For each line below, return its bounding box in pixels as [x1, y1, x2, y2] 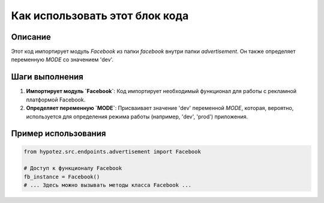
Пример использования [11, 129, 106, 139]
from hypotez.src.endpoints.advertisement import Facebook [23, 148, 201, 155]
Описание [11, 32, 51, 42]
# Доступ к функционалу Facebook [23, 165, 122, 172]
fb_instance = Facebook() [23, 173, 100, 180]
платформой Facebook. [26, 96, 86, 103]
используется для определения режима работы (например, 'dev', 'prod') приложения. [26, 113, 248, 120]
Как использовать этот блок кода [11, 9, 189, 22]
